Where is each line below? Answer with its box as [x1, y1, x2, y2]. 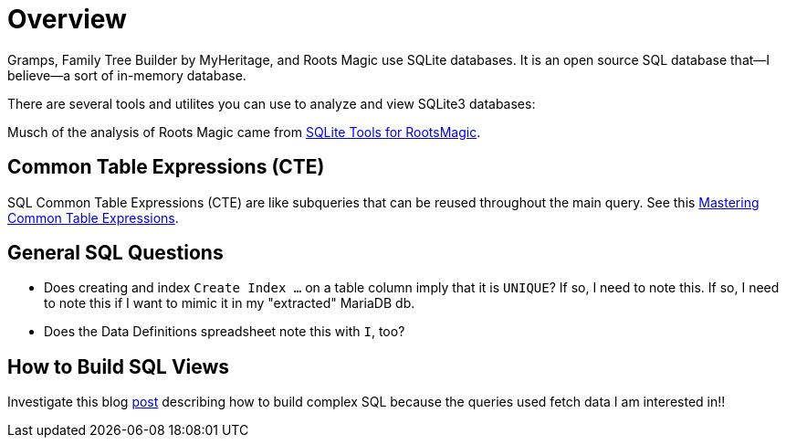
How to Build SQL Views [7, 355, 230, 378]
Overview [7, 4, 127, 35]
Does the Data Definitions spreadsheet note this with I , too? [44, 323, 405, 340]
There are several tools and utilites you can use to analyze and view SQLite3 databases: [7, 95, 536, 111]
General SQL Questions [7, 241, 224, 265]
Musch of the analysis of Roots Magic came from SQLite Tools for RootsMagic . [7, 123, 481, 140]
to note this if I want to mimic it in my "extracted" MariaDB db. [44, 295, 415, 312]
